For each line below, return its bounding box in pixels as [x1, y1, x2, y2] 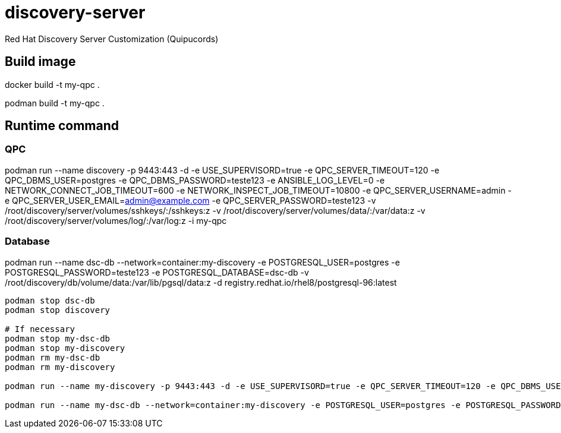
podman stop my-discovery [5, 343, 125, 353]
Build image [5, 54, 76, 69]
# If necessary [5, 324, 75, 334]
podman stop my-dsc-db [5, 333, 111, 343]
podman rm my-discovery [5, 362, 115, 372]
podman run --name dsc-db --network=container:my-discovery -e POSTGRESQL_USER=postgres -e [5, 257, 400, 267]
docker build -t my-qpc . [5, 79, 100, 90]
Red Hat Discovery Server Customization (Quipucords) [5, 33, 219, 44]
